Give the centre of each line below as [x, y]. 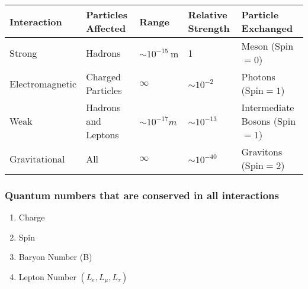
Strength [209, 28]
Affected [106, 28]
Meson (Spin [267, 46]
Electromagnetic [43, 83]
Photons [258, 77]
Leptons [102, 134]
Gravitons [262, 152]
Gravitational [37, 158]
